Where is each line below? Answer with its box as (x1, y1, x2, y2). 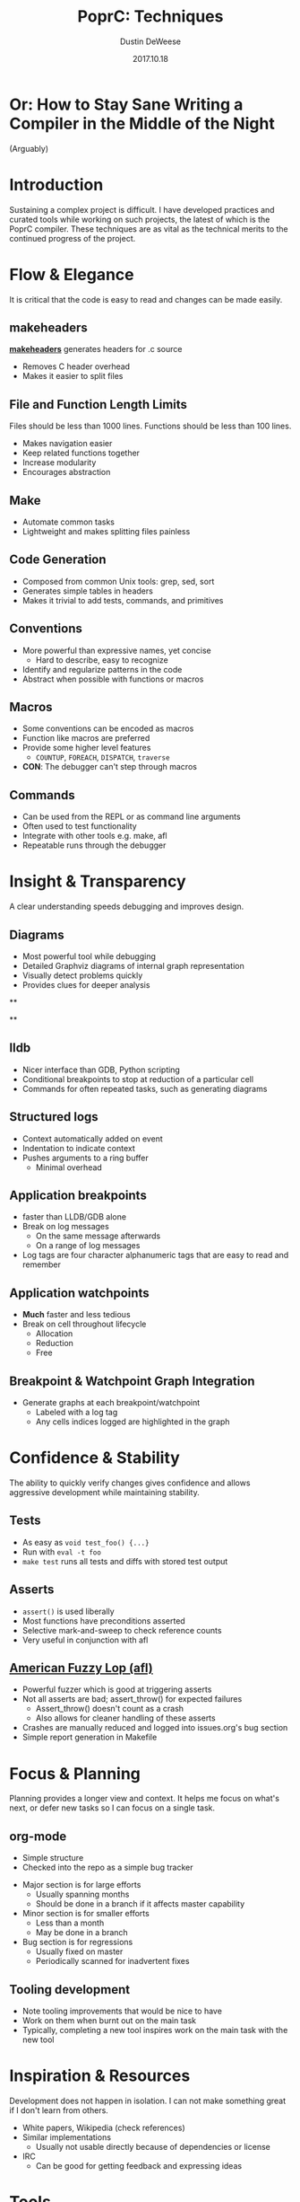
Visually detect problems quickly (21, 970, 143, 981)
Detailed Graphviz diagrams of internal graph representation (21, 961, 244, 971)
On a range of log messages (35, 1240, 141, 1251)
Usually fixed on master (35, 1946, 124, 1957)
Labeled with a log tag (35, 1407, 118, 1418)
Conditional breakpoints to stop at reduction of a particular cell (21, 1073, 253, 1084)
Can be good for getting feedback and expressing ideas (35, 2160, 243, 2171)
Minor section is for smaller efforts (21, 1908, 150, 1919)
